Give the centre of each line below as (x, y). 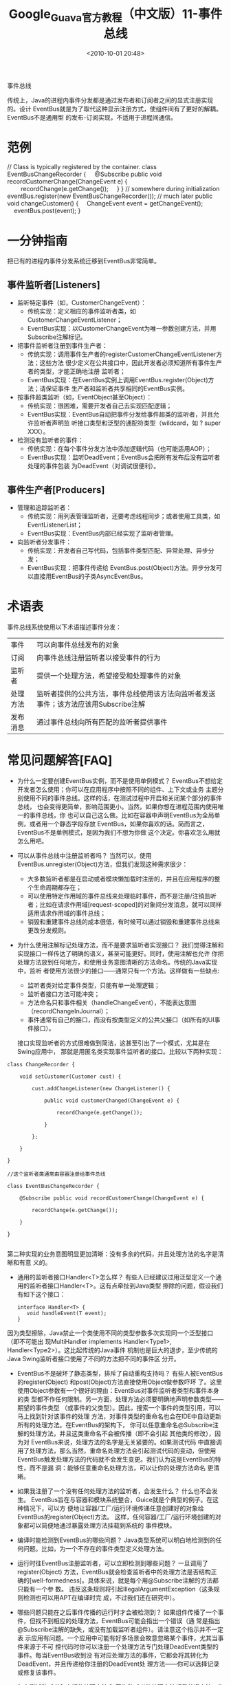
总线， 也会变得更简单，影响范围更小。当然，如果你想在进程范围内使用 (117, 806)
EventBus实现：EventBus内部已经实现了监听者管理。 (102, 533)
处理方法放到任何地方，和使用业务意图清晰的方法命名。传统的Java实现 (117, 962)
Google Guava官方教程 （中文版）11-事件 (115, 15)
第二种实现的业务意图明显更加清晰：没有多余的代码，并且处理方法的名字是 (112, 1254)
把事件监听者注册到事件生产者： (62, 346)
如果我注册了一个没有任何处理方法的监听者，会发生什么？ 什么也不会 (114, 1491)
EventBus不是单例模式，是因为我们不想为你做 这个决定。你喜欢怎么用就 (119, 832)
